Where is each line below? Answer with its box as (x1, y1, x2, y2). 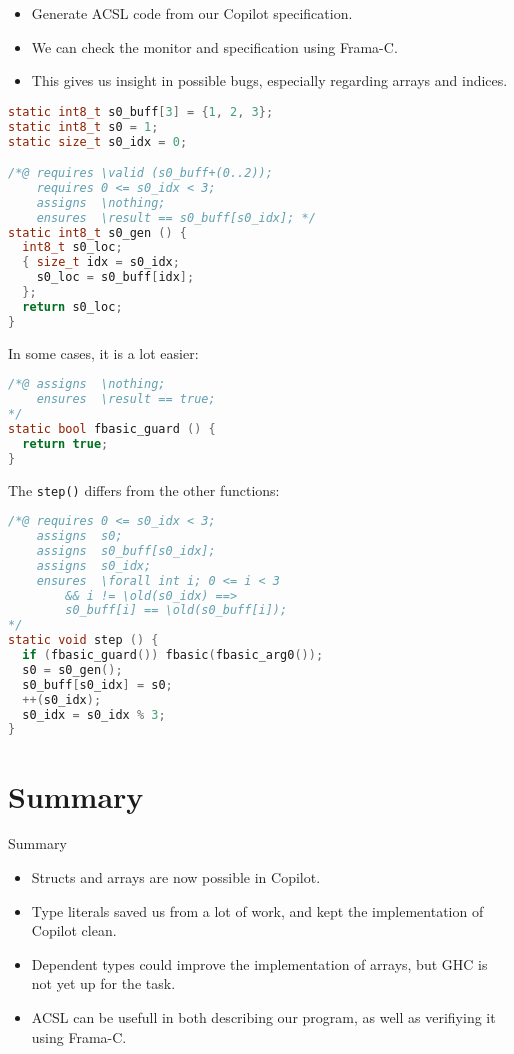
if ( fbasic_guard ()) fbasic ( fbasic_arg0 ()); (22, 648, 324, 663)
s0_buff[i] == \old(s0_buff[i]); (65, 603, 288, 618)
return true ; (22, 436, 109, 451)
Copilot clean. (31, 920, 117, 941)
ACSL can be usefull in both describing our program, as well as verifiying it (31, 1007, 496, 1027)
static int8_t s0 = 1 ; (8, 119, 159, 134)
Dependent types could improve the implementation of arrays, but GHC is (31, 953, 488, 974)
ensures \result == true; (36, 392, 216, 407)
